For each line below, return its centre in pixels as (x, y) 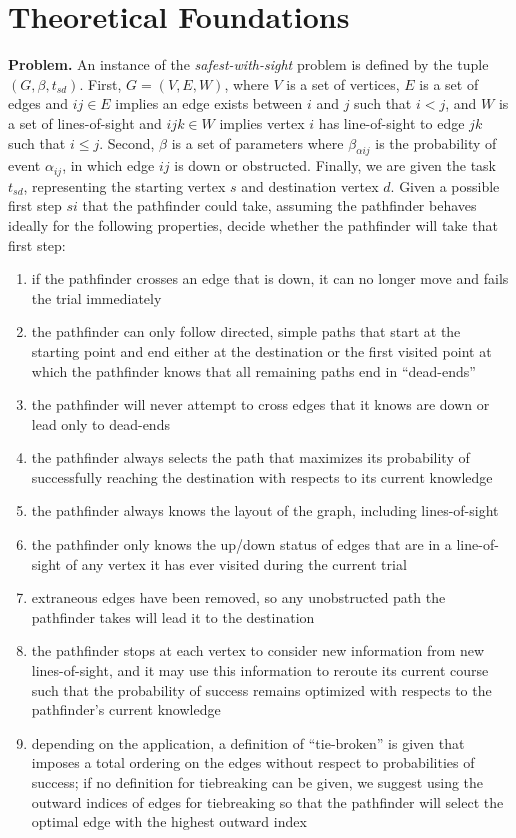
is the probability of (436, 142)
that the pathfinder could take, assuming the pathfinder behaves (279, 205)
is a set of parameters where (257, 142)
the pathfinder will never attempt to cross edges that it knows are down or (260, 404)
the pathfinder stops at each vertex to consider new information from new (258, 650)
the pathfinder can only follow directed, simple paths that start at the (246, 331)
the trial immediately (96, 297)
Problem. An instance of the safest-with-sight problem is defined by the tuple (248, 64)
